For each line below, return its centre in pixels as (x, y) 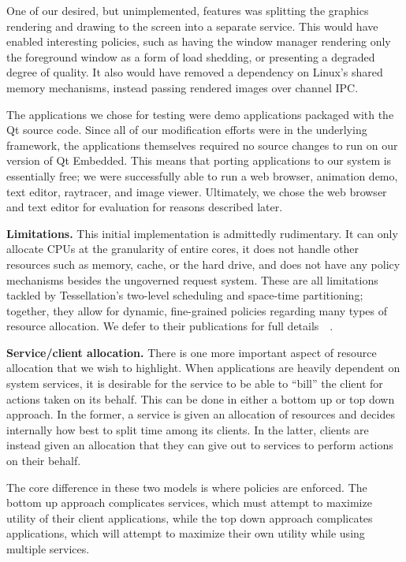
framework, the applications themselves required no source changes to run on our (202, 145)
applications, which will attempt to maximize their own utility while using (186, 533)
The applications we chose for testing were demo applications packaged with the (200, 114)
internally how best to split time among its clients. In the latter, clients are (188, 429)
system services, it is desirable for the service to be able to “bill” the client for (195, 383)
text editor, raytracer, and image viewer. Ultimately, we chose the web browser (197, 191)
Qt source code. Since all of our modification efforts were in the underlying (187, 130)
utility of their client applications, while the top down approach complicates (190, 517)
